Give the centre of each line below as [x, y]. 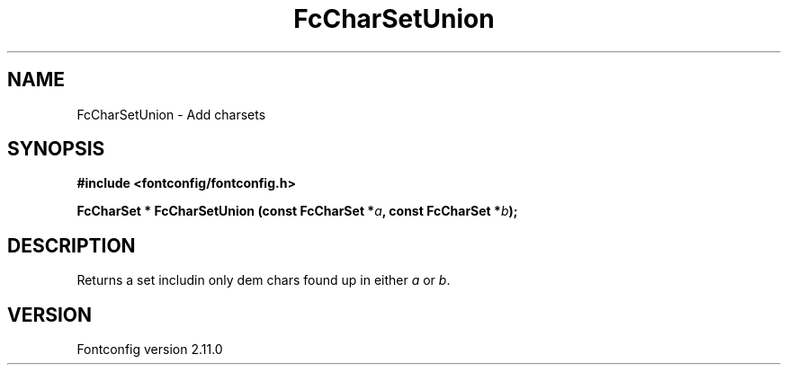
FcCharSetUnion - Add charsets [171, 114]
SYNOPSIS [56, 149]
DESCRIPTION [72, 245]
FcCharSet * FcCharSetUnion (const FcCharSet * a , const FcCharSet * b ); [297, 211]
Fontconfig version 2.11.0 [150, 350]
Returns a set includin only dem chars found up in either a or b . [264, 280]
